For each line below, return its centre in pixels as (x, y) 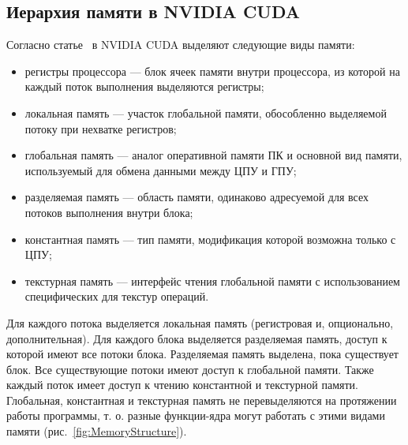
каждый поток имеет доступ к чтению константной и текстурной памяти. (182, 385)
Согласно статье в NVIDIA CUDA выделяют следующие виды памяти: (181, 45)
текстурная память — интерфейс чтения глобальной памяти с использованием (212, 280)
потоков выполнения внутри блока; (109, 212)
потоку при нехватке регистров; (101, 128)
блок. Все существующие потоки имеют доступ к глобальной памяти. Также (190, 369)
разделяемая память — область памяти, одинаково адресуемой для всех (197, 197)
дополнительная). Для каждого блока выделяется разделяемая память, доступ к (197, 338)
